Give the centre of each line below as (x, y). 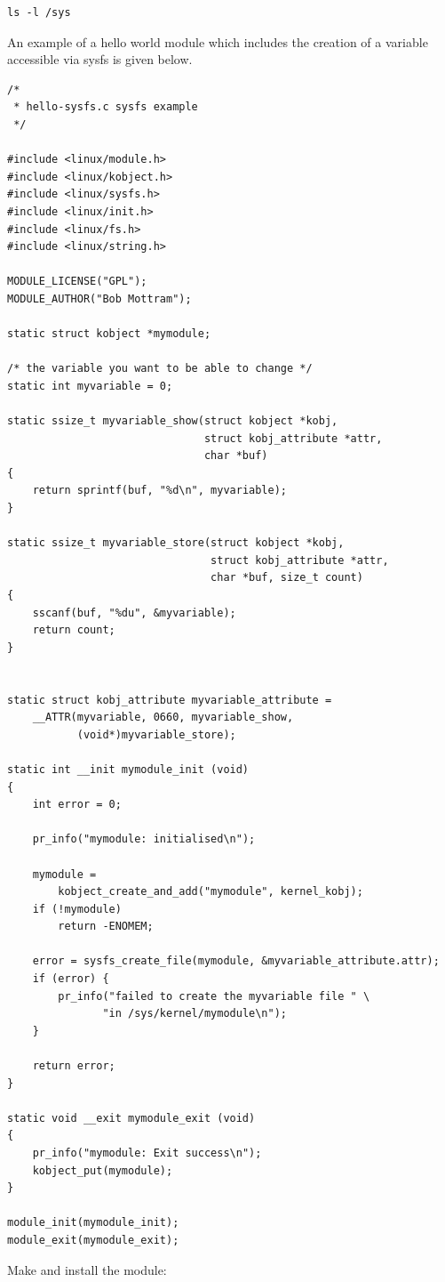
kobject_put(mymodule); (103, 1170)
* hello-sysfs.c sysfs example (106, 107)
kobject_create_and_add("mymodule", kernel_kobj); (211, 892)
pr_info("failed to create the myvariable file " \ (214, 996)
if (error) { (71, 979)
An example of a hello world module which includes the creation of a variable (218, 41)
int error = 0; (77, 805)
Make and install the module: (87, 1269)
